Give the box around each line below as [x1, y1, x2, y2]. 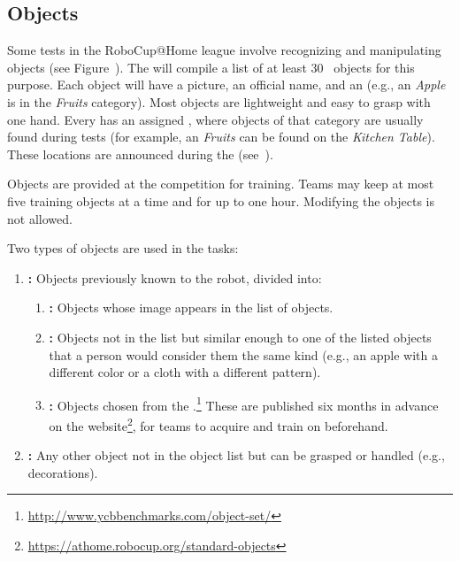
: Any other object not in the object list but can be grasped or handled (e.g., [27, 446, 445, 465]
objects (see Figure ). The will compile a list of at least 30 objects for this [7, 58, 415, 76]
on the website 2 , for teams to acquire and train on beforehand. [49, 413, 388, 434]
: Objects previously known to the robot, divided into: [27, 268, 322, 287]
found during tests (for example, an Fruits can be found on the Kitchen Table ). [7, 127, 435, 146]
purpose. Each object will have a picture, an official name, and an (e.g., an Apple [7, 75, 446, 94]
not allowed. [7, 209, 73, 227]
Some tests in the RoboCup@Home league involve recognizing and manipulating [7, 41, 441, 59]
